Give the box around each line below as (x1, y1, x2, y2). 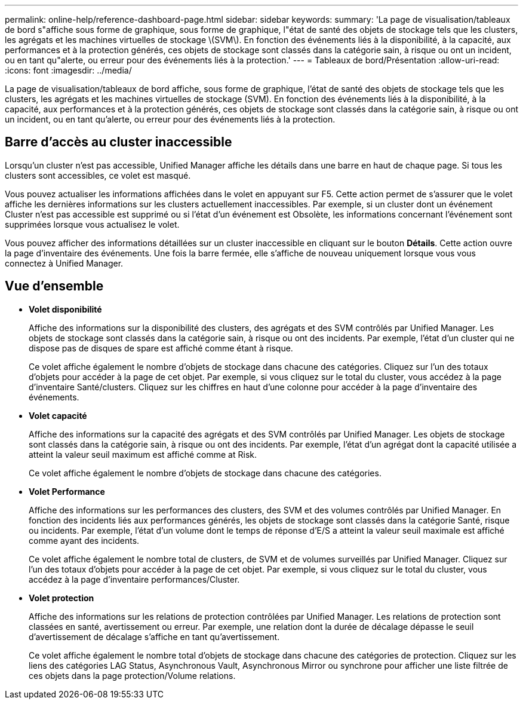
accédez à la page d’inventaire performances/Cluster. (29, 574, 240, 584)
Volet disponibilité (29, 304, 102, 314)
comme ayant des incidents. (29, 535, 140, 546)
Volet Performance (29, 486, 105, 497)
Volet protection (29, 592, 94, 603)
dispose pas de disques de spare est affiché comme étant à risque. (29, 342, 293, 353)
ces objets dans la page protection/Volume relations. (29, 670, 236, 681)
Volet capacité (29, 410, 87, 421)
